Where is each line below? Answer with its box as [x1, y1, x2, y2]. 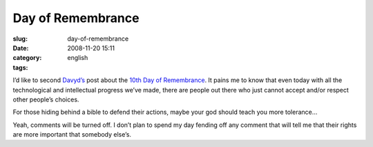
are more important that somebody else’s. [12, 130, 131, 139]
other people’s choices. [12, 95, 79, 104]
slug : [12, 35, 28, 43]
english [67, 54, 88, 62]
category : [12, 54, 42, 62]
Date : [12, 43, 29, 52]
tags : [12, 63, 28, 72]
